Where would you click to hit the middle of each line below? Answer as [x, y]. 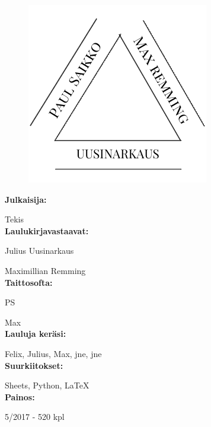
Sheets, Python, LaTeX [47, 385]
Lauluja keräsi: [36, 334]
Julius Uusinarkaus [39, 251]
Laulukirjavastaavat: [47, 230]
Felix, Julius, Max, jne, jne [53, 353]
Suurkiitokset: [34, 365]
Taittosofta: [29, 282]
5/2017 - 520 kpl [35, 417]
